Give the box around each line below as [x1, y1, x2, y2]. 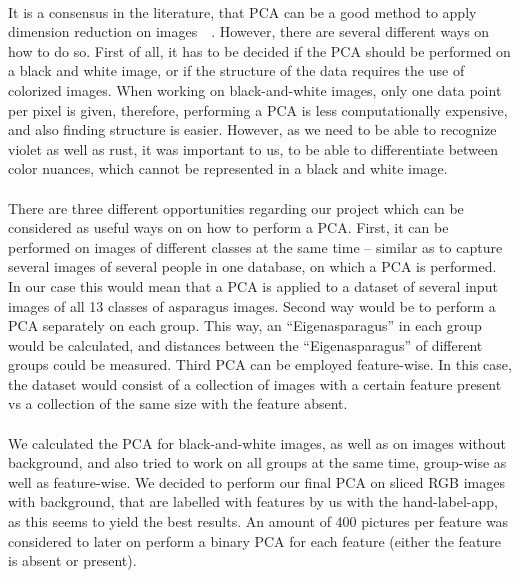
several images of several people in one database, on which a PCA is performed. [8, 256, 497, 277]
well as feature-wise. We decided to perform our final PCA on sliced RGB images [8, 471, 505, 492]
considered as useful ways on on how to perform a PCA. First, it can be [8, 217, 449, 238]
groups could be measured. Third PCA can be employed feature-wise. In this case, [8, 354, 512, 375]
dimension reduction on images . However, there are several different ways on [8, 21, 490, 42]
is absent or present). [8, 550, 137, 571]
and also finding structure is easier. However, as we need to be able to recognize [8, 119, 497, 140]
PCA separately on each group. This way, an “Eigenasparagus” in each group [8, 315, 482, 336]
